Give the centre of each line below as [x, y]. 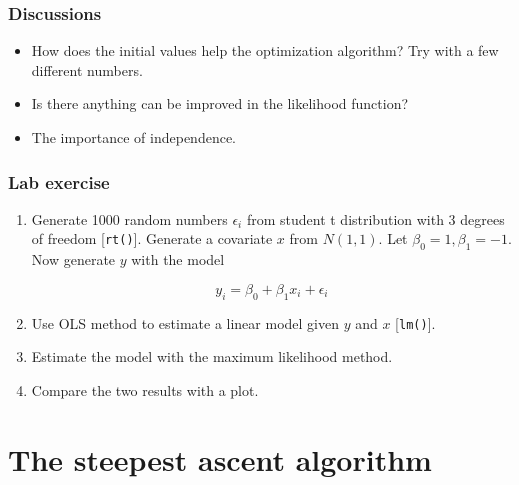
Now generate [73, 259]
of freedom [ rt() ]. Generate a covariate [152, 238]
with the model [178, 259]
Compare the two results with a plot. [145, 389]
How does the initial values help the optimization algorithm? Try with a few [265, 50]
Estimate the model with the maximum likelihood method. [212, 356]
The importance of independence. [134, 137]
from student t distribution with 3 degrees [375, 218]
